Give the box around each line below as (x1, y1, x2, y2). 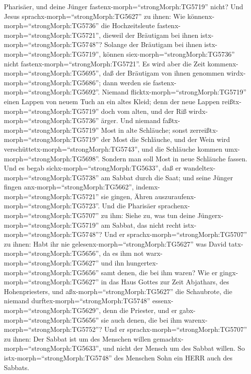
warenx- (184, 314, 208, 325)
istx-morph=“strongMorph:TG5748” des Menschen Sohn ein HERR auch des (4, 352, 233, 362)
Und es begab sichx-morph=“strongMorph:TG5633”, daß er (4, 163, 181, 173)
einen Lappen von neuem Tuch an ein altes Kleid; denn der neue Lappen (4, 96, 220, 106)
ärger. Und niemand (101, 115, 161, 125)
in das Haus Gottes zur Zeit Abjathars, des (101, 277, 229, 287)
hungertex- (126, 258, 158, 268)
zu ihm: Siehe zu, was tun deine (101, 210, 195, 220)
